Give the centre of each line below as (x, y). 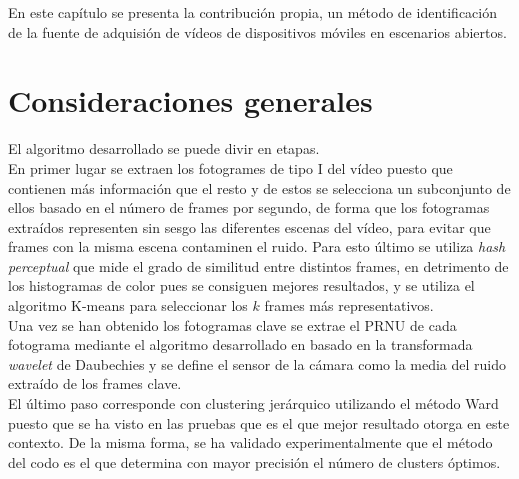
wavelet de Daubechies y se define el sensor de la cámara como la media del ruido (257, 363)
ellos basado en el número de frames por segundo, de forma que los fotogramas (249, 207)
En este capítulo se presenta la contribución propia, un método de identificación (253, 12)
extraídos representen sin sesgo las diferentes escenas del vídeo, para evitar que (249, 226)
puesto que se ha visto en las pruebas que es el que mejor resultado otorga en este (259, 422)
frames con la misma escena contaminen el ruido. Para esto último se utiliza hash (257, 246)
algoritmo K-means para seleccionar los (128, 305)
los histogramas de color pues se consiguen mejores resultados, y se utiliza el (241, 285)
